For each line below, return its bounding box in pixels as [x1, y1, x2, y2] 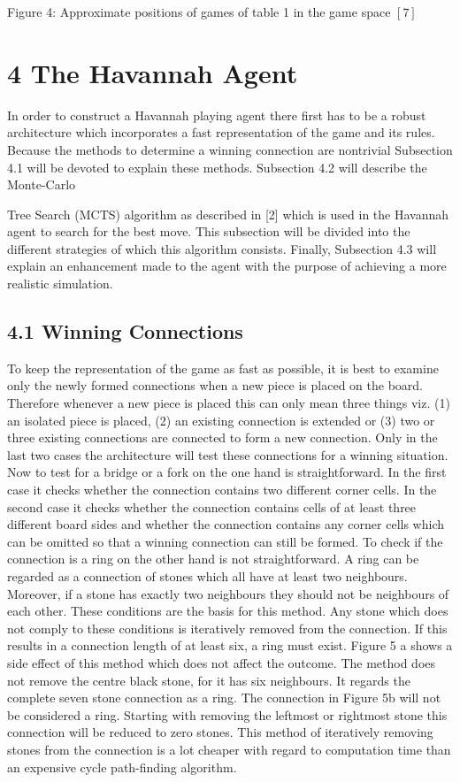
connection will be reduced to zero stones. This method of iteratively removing [7, 723, 433, 741]
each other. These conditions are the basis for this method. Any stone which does [7, 602, 448, 620]
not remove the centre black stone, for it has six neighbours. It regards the [7, 671, 410, 689]
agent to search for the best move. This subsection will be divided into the [7, 222, 410, 241]
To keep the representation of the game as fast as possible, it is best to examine [7, 358, 439, 377]
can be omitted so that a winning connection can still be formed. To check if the [7, 532, 443, 550]
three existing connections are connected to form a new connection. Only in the [7, 428, 438, 447]
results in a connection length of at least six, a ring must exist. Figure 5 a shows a [7, 636, 453, 655]
